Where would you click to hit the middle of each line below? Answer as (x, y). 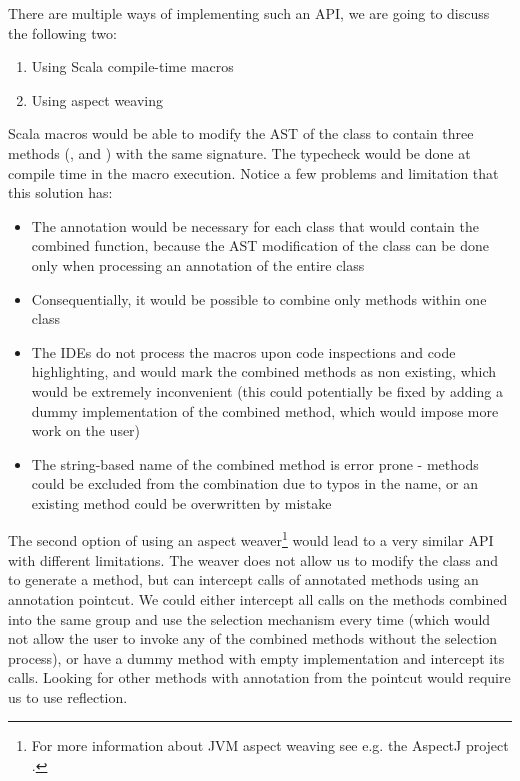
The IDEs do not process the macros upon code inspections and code (243, 351)
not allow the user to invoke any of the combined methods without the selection (253, 638)
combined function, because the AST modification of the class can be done (260, 245)
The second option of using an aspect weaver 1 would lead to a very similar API (251, 539)
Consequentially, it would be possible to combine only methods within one (259, 298)
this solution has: (60, 192)
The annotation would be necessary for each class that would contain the (255, 225)
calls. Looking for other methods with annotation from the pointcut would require (259, 677)
